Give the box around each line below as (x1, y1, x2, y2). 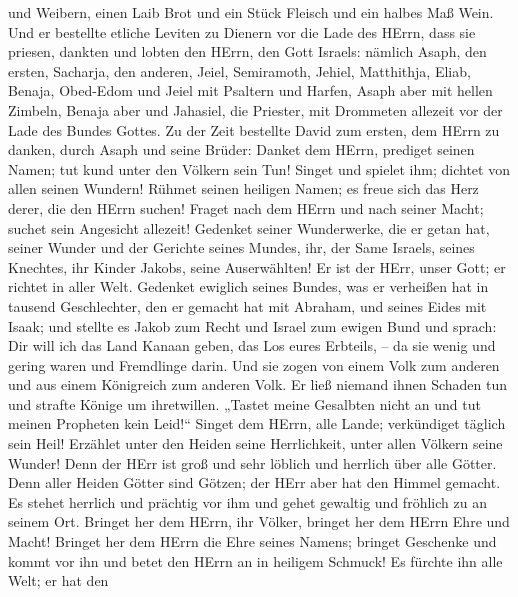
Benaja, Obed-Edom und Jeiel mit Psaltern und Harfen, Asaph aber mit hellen (8, 80, 493, 101)
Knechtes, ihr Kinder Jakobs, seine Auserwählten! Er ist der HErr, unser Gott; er (8, 256, 506, 277)
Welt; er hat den (8, 570, 109, 591)
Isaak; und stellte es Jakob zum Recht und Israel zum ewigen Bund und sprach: (8, 315, 497, 336)
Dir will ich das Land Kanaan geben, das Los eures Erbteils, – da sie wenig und (8, 335, 496, 356)
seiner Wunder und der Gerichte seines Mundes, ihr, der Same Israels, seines (8, 237, 475, 258)
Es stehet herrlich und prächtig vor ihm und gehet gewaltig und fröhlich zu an (8, 491, 487, 512)
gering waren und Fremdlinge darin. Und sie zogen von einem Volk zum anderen (8, 354, 500, 375)
